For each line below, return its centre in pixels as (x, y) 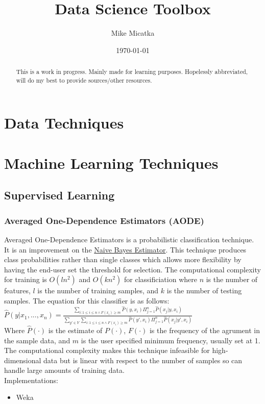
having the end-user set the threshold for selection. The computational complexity (132, 269)
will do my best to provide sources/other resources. (84, 80)
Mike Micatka (133, 33)
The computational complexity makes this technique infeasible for (107, 350)
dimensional (23, 360)
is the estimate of (75, 330)
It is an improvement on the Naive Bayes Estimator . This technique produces (125, 249)
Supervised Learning (59, 195)
